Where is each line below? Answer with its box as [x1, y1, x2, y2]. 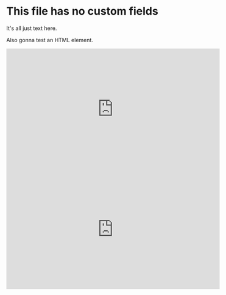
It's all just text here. [6, 24, 57, 32]
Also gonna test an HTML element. [6, 36, 93, 43]
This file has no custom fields [6, 4, 158, 18]
